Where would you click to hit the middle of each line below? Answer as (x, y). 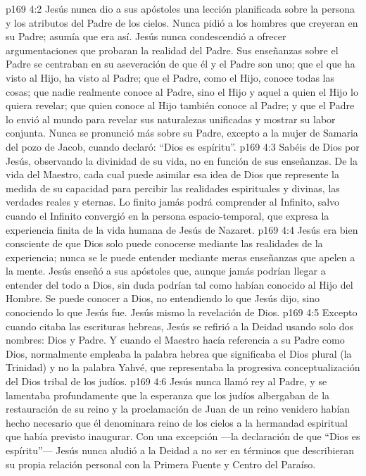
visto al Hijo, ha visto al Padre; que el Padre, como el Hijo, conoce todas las (170, 77)
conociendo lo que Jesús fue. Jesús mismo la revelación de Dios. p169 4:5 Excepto (182, 312)
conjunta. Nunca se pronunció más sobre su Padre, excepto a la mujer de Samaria (182, 133)
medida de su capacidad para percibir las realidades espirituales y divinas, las (173, 188)
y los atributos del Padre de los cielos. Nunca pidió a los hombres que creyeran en (182, 22)
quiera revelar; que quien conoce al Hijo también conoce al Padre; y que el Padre (180, 105)
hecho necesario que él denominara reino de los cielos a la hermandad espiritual (177, 422)
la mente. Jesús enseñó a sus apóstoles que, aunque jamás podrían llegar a (166, 271)
